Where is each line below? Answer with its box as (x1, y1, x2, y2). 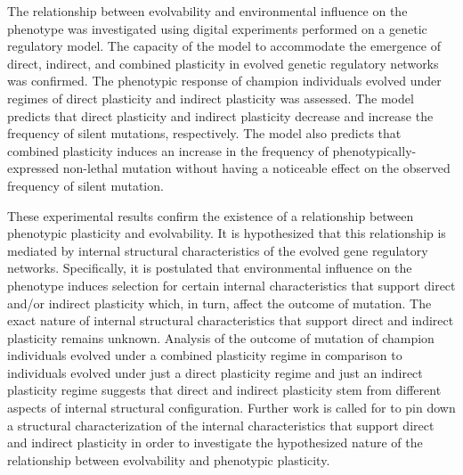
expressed (7, 159, 60, 177)
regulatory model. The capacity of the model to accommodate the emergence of (7, 37, 441, 55)
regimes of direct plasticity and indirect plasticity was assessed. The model (7, 88, 414, 107)
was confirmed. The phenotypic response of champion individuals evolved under (7, 71, 442, 90)
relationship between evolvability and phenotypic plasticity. (7, 450, 330, 469)
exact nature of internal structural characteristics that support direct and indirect (7, 311, 454, 330)
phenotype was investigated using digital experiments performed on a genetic (7, 19, 427, 37)
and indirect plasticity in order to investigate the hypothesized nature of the (7, 433, 423, 452)
